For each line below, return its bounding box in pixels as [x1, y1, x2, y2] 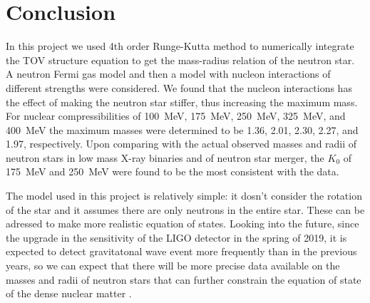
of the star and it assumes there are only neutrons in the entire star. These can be [6, 202, 365, 217]
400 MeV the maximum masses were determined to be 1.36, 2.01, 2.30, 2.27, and [6, 122, 359, 137]
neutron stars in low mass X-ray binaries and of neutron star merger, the [6, 150, 324, 165]
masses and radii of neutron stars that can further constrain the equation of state [6, 272, 361, 287]
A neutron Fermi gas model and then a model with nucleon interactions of [6, 66, 331, 81]
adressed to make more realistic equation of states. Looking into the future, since [6, 216, 359, 231]
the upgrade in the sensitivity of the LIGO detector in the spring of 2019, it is [6, 230, 347, 245]
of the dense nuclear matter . [6, 286, 132, 301]
